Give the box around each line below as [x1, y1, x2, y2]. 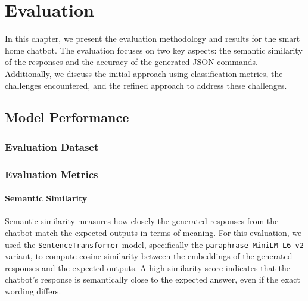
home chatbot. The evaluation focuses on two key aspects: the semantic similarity [5, 44, 303, 56]
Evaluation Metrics [5, 166, 98, 181]
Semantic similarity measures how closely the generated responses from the [5, 215, 279, 227]
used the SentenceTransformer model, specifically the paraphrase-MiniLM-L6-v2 [5, 238, 304, 250]
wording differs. [5, 284, 61, 297]
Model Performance [5, 108, 129, 126]
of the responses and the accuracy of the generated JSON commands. [5, 55, 258, 68]
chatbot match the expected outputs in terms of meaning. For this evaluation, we [5, 226, 302, 238]
